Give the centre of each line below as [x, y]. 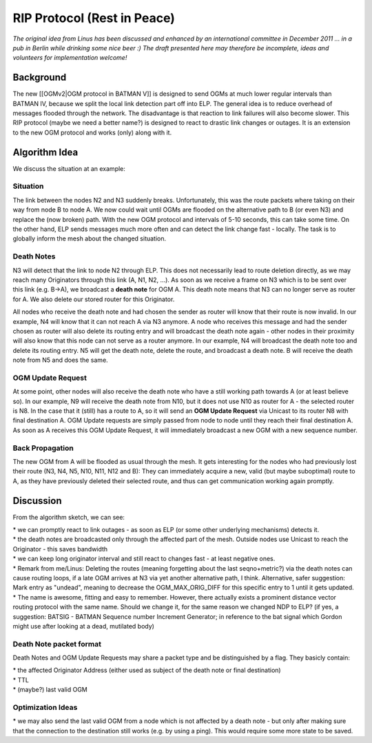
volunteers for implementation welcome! [70, 58]
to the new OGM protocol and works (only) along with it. [92, 132]
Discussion [37, 501]
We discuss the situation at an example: [69, 168]
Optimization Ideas [45, 707]
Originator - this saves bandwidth [60, 549]
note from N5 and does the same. [60, 360]
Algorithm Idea [45, 152]
